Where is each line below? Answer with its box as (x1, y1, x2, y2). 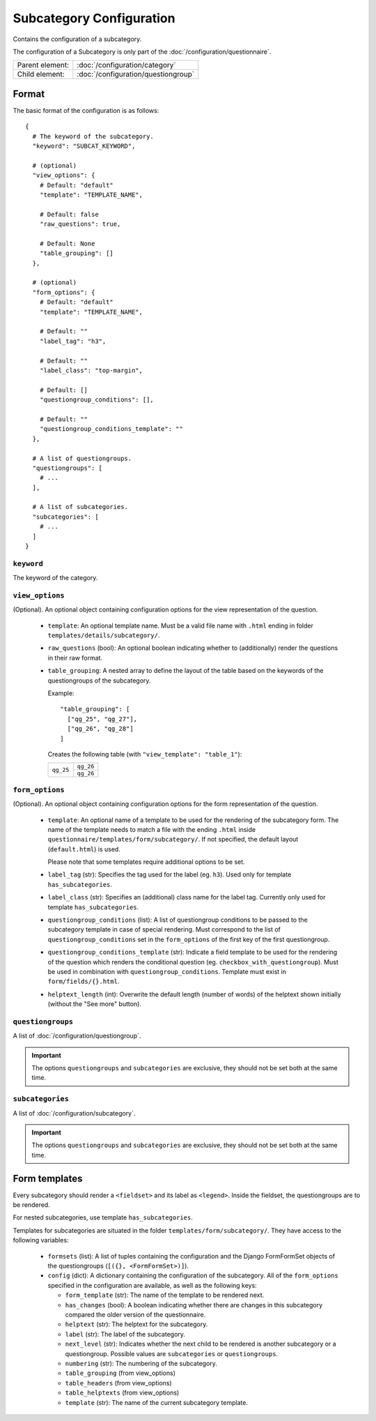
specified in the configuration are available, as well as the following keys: (47, 1281, 257, 1289)
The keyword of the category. (13, 574, 98, 582)
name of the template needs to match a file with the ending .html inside (47, 825, 256, 833)
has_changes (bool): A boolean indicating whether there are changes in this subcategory (65, 1300, 323, 1309)
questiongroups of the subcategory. (47, 676, 151, 685)
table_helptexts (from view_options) (65, 1388, 180, 1397)
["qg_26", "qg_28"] (67, 725, 134, 733)
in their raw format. (47, 653, 103, 662)
